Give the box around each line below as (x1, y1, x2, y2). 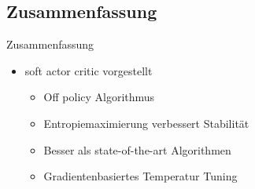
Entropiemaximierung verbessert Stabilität (43, 114, 249, 131)
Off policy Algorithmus (43, 89, 155, 105)
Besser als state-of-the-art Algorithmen (43, 141, 231, 158)
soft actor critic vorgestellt (24, 62, 153, 78)
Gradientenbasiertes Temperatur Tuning (43, 168, 238, 184)
